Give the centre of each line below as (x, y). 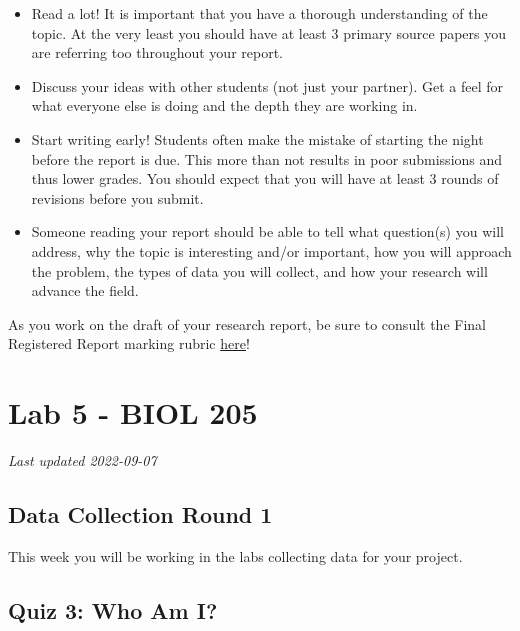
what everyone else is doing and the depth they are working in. (224, 105)
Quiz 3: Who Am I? (113, 609)
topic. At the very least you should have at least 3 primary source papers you (269, 32)
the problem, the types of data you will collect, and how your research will (259, 270)
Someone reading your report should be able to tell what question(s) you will (267, 231)
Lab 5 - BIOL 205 (133, 412)
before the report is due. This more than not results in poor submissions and (267, 158)
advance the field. (85, 290)
